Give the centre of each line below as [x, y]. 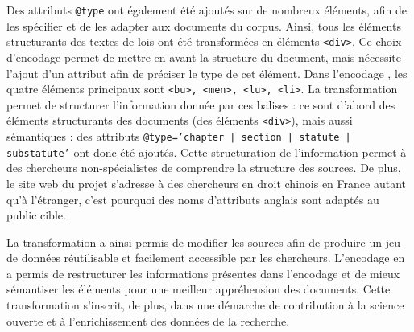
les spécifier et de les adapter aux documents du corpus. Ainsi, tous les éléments [204, 25]
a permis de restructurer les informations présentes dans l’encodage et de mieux [203, 273]
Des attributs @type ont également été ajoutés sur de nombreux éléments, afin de [207, 10]
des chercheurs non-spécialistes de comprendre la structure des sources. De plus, [204, 168]
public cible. [36, 215]
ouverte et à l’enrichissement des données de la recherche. [148, 320]
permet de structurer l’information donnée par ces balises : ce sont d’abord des [201, 104]
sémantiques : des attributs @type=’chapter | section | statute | [179, 136]
